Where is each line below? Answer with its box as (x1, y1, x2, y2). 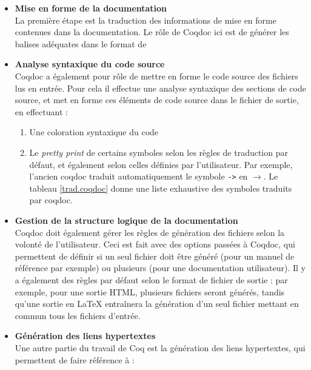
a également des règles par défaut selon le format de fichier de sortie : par (15, 273, 288, 286)
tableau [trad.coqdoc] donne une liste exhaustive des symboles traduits (29, 181, 292, 194)
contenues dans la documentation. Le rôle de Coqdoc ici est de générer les (15, 25, 289, 38)
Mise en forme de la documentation (15, 2, 167, 14)
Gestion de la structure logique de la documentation (15, 214, 238, 226)
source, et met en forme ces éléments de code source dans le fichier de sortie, (15, 93, 299, 106)
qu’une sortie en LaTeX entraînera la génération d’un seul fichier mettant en (15, 297, 299, 310)
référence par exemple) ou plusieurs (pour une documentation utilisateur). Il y (15, 261, 306, 274)
